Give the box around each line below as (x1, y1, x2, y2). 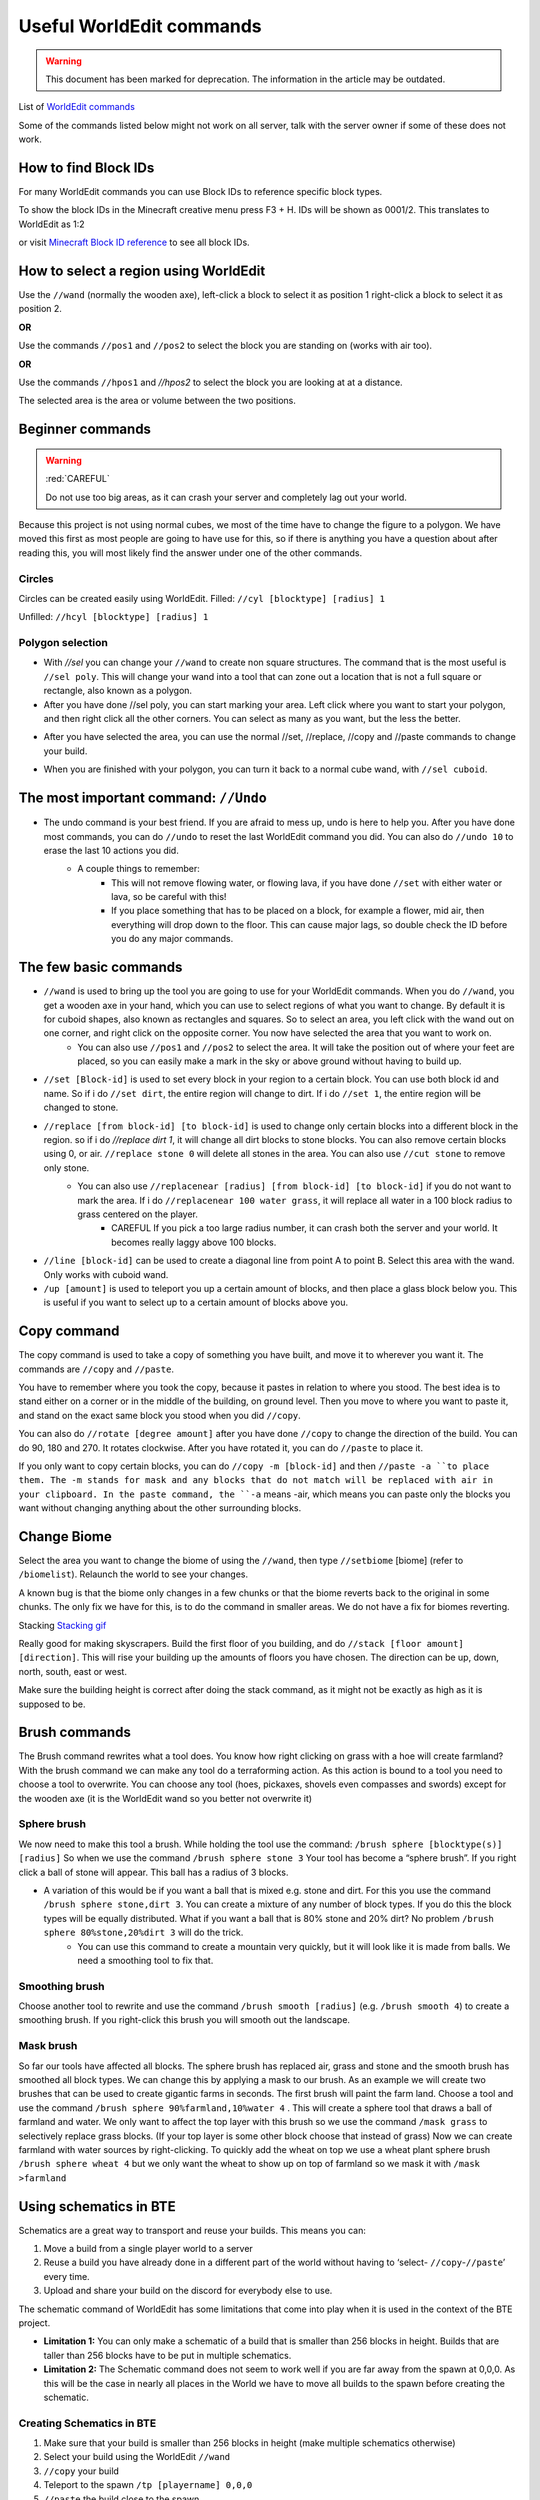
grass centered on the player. (77, 1208, 199, 1220)
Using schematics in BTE (18, 2198, 176, 2215)
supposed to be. (18, 1698, 86, 1710)
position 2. (18, 303, 62, 315)
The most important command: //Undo (18, 790, 267, 807)
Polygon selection (18, 636, 109, 650)
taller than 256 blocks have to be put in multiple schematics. (43, 2349, 292, 2361)
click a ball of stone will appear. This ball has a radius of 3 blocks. (18, 1866, 289, 1878)
